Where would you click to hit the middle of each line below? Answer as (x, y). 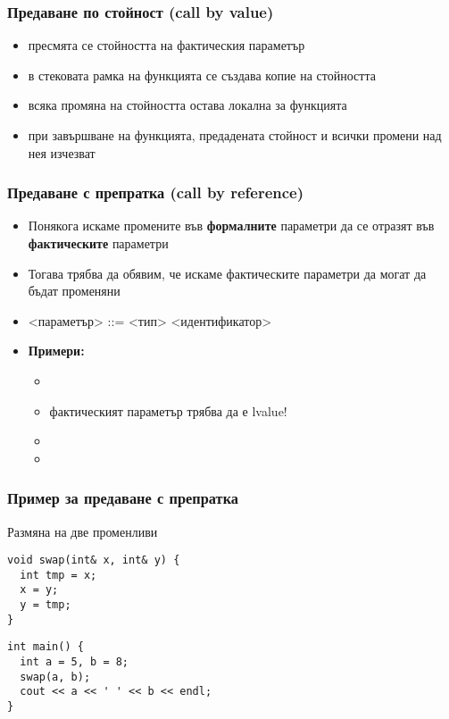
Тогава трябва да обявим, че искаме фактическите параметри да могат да (227, 273)
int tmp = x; (58, 575)
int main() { (46, 647)
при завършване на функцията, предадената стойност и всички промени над (235, 135)
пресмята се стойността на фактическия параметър (166, 45)
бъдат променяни (74, 291)
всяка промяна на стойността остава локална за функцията (187, 105)
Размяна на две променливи (83, 531)
